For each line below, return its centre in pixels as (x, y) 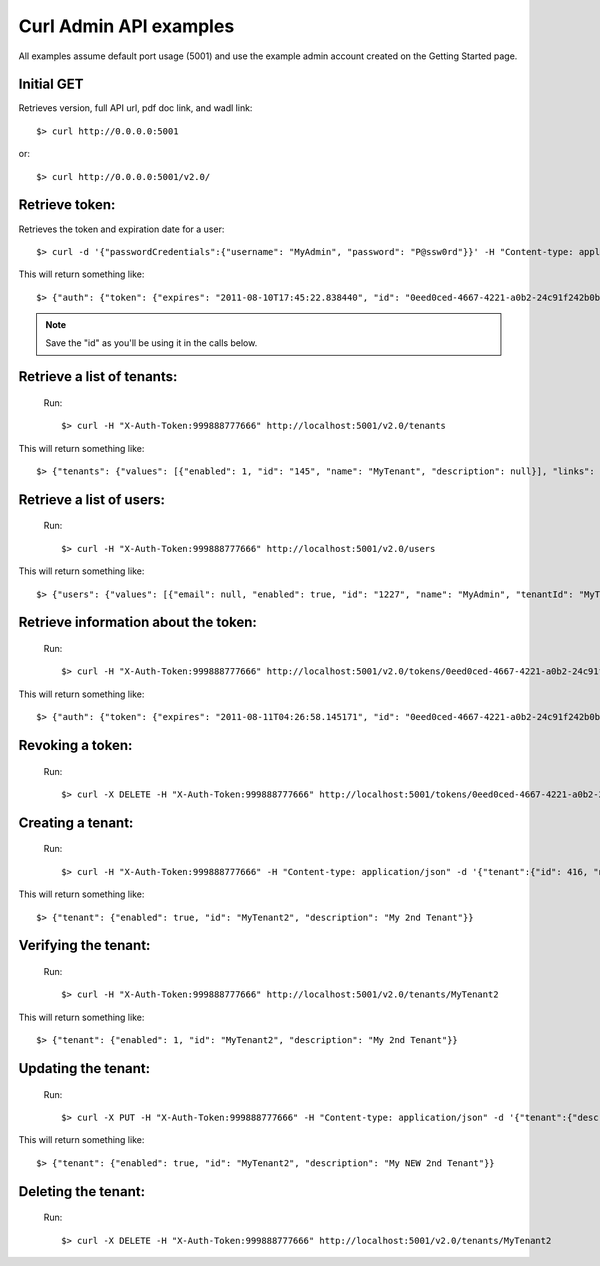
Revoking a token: (75, 745)
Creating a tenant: (76, 822)
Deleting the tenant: (81, 1191)
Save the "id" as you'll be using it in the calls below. (151, 343)
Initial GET (51, 84)
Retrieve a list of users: (91, 499)
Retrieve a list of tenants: (98, 376)
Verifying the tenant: (84, 945)
